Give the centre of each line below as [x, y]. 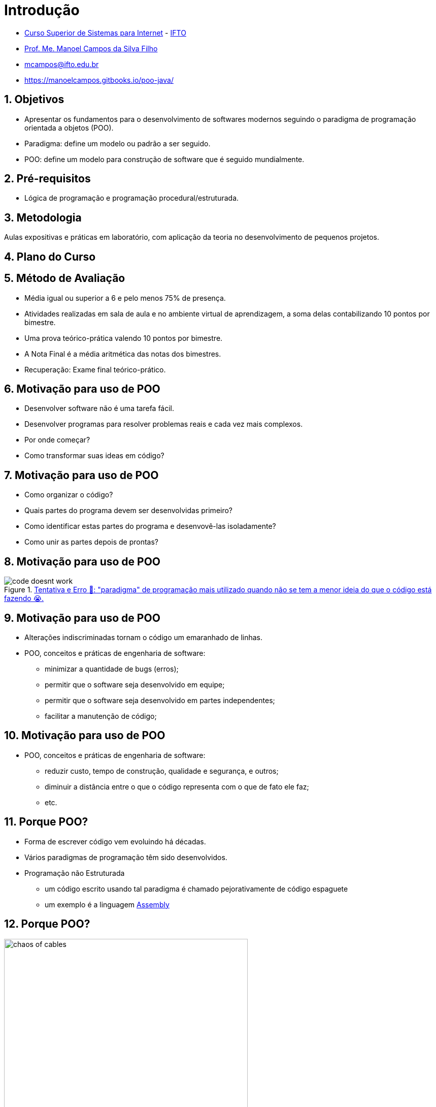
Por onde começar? [57, 440]
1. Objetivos [34, 100]
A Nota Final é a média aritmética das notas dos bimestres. [123, 354]
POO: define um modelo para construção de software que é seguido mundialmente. [164, 159]
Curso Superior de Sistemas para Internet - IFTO [105, 33]
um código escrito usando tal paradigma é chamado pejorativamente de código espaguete [196, 889]
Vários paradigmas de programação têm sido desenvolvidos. [126, 857]
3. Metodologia [43, 217]
